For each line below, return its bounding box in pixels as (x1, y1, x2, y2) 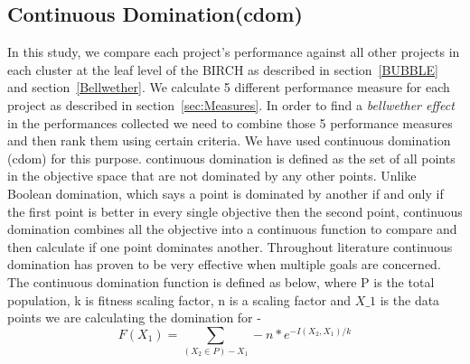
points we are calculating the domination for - (7, 308, 261, 327)
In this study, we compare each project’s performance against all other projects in (7, 42, 460, 61)
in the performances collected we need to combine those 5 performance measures (7, 113, 453, 132)
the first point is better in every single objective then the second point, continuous (7, 201, 463, 220)
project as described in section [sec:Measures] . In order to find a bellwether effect (7, 95, 455, 114)
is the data (380, 290, 440, 309)
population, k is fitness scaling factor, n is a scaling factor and (7, 290, 352, 309)
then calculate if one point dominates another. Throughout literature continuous (7, 237, 453, 256)
